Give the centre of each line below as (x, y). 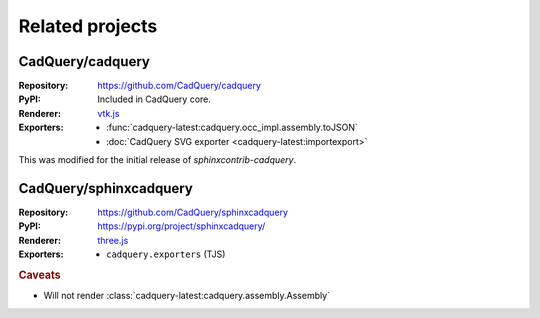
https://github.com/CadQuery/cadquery (179, 86)
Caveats (39, 275)
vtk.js (108, 113)
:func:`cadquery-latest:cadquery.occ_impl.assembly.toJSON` (232, 127)
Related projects (88, 26)
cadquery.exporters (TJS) (166, 254)
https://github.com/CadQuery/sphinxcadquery (193, 212)
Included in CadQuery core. (154, 99)
